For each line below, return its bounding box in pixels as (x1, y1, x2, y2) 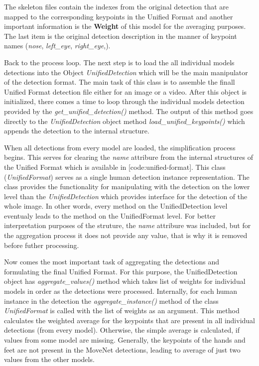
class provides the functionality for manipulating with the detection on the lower (4, 181, 250, 192)
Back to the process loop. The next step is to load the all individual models (4, 57, 235, 67)
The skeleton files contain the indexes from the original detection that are (4, 1, 229, 11)
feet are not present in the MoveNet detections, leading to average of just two (4, 344, 241, 355)
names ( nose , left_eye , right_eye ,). (4, 40, 111, 51)
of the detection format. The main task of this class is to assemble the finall (4, 77, 235, 87)
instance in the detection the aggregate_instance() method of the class (4, 295, 219, 306)
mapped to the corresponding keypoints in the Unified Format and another (4, 11, 233, 21)
